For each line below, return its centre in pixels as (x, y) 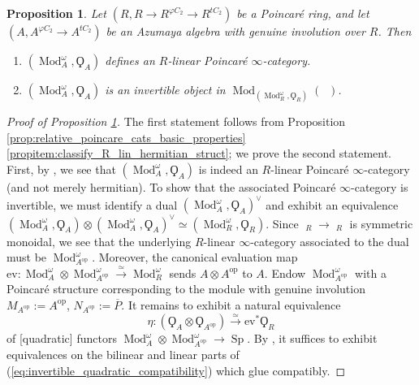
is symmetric (381, 223)
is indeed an (228, 169)
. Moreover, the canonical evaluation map (195, 257)
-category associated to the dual (330, 241)
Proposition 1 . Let (56, 13)
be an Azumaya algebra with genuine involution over (235, 31)
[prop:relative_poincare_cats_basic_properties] (126, 137)
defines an (130, 60)
